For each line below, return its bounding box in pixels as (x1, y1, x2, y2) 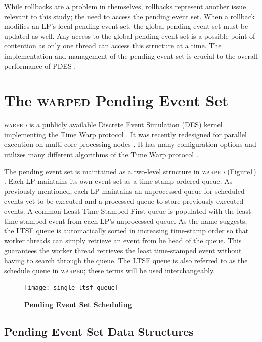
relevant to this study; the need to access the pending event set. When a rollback (4, 11, 255, 21)
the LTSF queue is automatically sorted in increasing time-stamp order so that (4, 225, 249, 236)
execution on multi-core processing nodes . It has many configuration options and (4, 139, 256, 150)
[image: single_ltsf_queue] (24, 284, 119, 292)
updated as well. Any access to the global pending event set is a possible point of (4, 30, 255, 41)
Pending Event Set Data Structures (4, 323, 194, 339)
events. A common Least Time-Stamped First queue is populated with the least (4, 206, 251, 216)
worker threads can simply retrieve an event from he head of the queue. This (4, 235, 242, 246)
